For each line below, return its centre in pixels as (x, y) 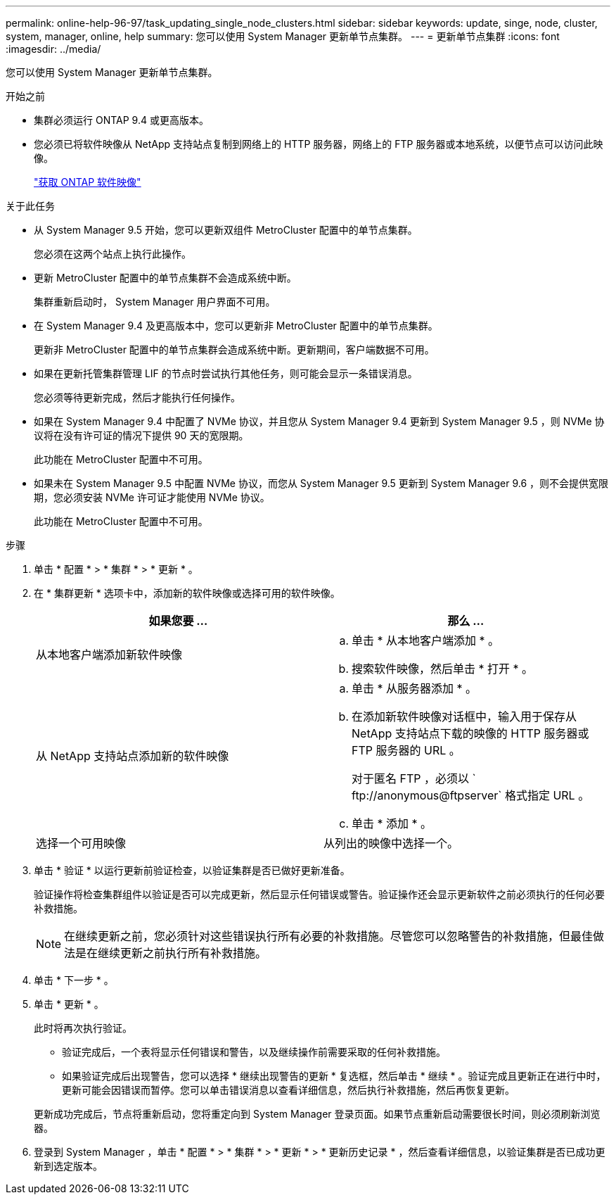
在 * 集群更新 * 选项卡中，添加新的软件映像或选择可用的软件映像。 (187, 593)
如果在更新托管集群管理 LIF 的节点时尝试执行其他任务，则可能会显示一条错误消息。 (226, 373)
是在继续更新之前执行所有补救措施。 (171, 953)
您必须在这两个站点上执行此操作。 (113, 254)
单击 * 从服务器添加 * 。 (415, 688)
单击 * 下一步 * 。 (74, 980)
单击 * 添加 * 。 (392, 823)
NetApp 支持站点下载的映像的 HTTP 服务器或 (470, 733)
